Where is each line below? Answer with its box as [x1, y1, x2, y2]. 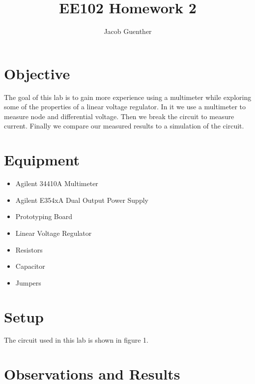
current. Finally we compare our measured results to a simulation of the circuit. [4, 121, 244, 131]
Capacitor [15, 261, 45, 271]
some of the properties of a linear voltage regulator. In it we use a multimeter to [4, 101, 246, 112]
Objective [4, 63, 70, 83]
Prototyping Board [15, 211, 73, 222]
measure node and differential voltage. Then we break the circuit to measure [4, 111, 234, 121]
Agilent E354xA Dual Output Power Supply [15, 194, 148, 205]
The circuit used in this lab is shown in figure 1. [4, 335, 148, 345]
